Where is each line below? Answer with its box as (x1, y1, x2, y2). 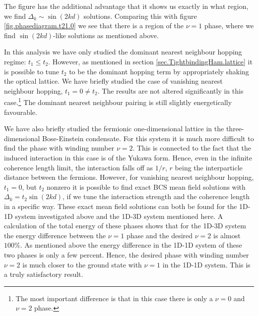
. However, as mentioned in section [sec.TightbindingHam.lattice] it (48, 56, 253, 66)
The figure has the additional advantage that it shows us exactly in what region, (4, 1, 249, 11)
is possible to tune (4, 66, 60, 76)
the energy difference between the (4, 230, 106, 240)
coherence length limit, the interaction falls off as (4, 162, 153, 172)
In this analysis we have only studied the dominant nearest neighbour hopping (4, 47, 242, 57)
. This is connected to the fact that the (132, 143, 251, 153)
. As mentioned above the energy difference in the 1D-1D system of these (20, 240, 242, 250)
